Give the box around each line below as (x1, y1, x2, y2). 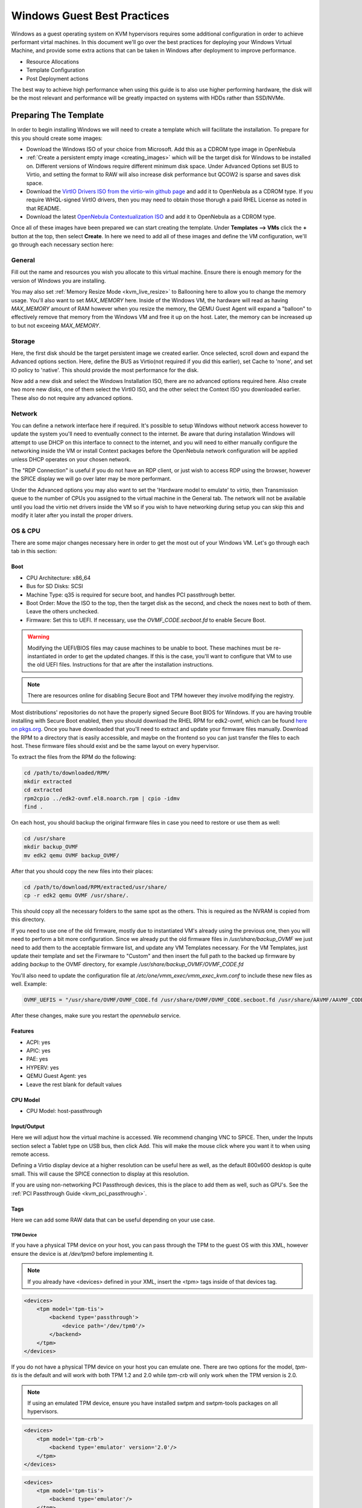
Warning (27, 633, 49, 641)
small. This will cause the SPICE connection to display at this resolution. (11, 1170, 189, 1177)
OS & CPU (11, 527, 40, 535)
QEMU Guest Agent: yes (26, 1072, 87, 1080)
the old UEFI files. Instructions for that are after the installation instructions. (27, 661, 214, 668)
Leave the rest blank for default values (26, 1080, 122, 1088)
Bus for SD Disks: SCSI (26, 583, 84, 590)
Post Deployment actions (26, 75, 89, 82)
